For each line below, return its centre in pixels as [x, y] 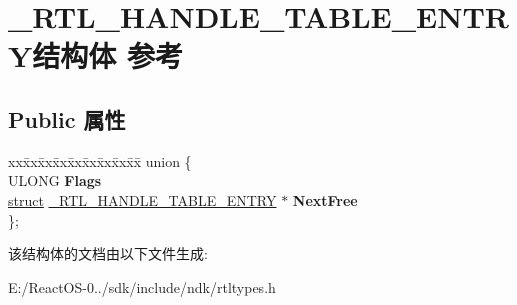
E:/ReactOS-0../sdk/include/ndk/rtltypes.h [142, 286]
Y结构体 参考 [96, 55]
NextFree [325, 199]
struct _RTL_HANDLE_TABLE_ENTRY [142, 199]
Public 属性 [67, 118]
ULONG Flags [55, 180]
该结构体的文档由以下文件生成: [108, 253]
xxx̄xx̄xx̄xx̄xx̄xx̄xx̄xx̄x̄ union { [100, 160]
